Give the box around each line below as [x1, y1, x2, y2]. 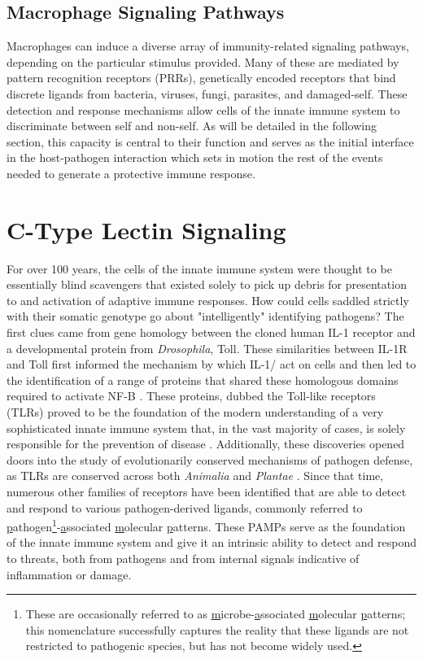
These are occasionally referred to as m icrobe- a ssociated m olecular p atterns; [25, 605, 406, 622]
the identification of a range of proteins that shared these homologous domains [7, 371, 399, 388]
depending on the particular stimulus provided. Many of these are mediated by [7, 53, 399, 70]
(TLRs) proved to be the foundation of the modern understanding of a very [7, 404, 384, 421]
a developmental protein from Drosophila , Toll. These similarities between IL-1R [7, 339, 408, 356]
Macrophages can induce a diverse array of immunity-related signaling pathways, [7, 37, 409, 55]
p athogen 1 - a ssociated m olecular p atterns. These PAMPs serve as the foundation [7, 516, 406, 535]
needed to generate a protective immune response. [7, 164, 255, 181]
